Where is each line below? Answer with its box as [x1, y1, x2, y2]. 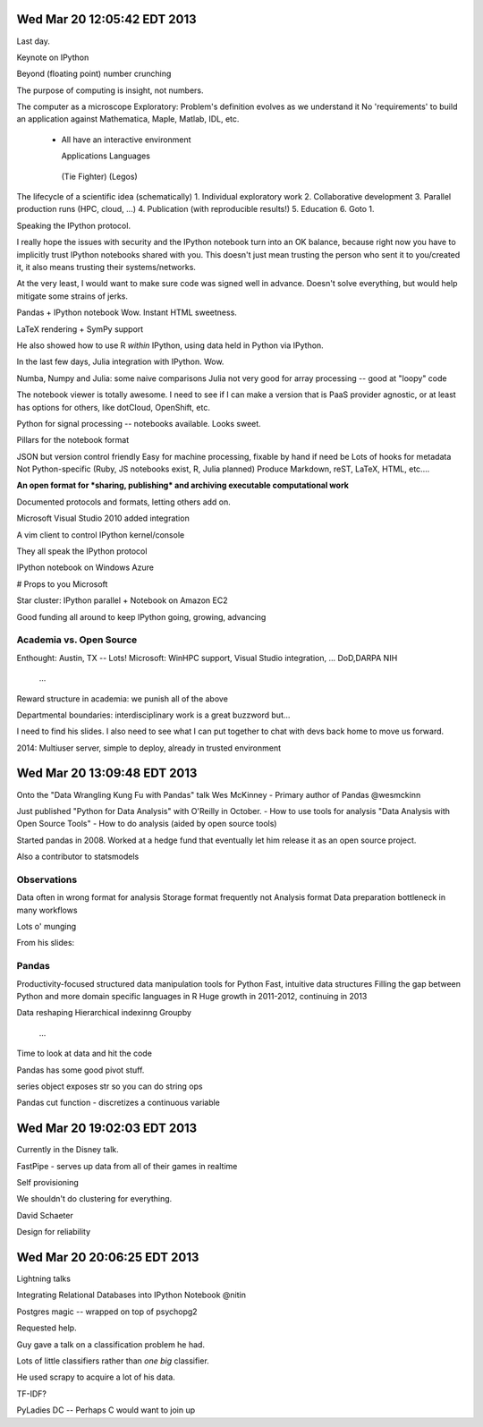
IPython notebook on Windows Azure [16, 562, 154, 573]
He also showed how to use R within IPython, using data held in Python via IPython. [16, 340, 324, 351]
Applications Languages [61, 150, 151, 161]
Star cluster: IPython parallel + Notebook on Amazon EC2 [16, 595, 228, 606]
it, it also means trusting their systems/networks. [16, 261, 197, 272]
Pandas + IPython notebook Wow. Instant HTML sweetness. [16, 307, 237, 318]
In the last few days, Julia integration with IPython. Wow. [16, 356, 225, 367]
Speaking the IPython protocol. [16, 220, 131, 231]
